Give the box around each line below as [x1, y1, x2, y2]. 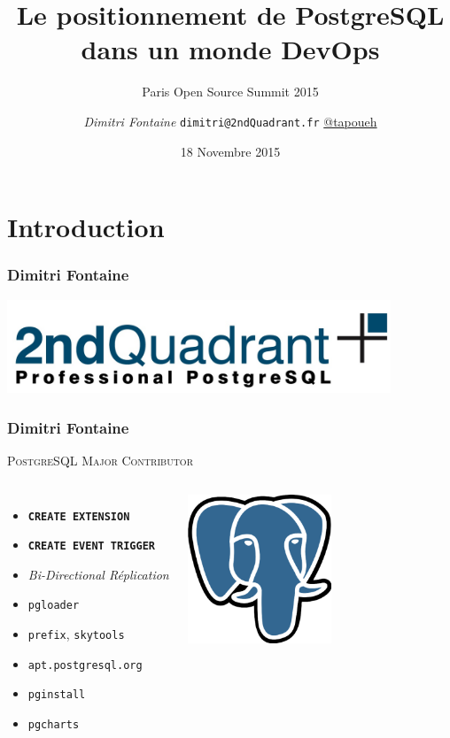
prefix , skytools [27, 625, 125, 643]
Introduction [7, 209, 165, 245]
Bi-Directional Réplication [27, 565, 169, 583]
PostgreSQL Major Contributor [7, 450, 193, 469]
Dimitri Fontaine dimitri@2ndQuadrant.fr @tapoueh [83, 111, 377, 130]
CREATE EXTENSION [27, 510, 130, 523]
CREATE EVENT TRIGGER [27, 540, 155, 553]
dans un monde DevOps [81, 31, 380, 67]
